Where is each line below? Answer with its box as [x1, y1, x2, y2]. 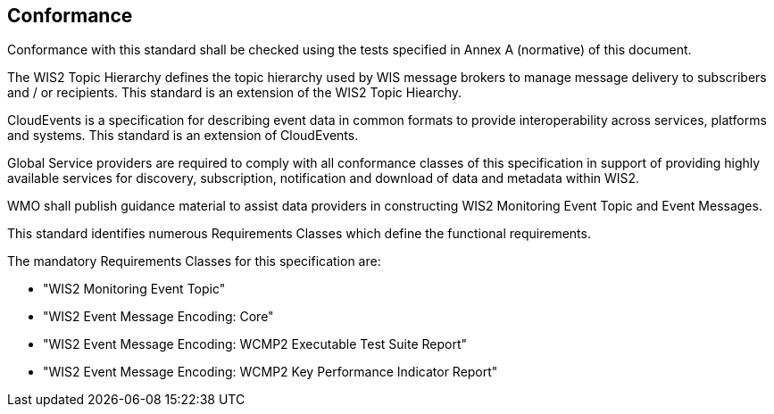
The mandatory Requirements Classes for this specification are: [7, 253, 381, 269]
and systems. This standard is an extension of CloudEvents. [7, 128, 359, 144]
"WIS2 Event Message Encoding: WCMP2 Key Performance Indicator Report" [43, 364, 498, 380]
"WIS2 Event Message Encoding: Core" [43, 309, 274, 325]
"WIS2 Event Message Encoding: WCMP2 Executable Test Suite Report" [43, 336, 468, 352]
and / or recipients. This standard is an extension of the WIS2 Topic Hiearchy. [7, 85, 462, 101]
